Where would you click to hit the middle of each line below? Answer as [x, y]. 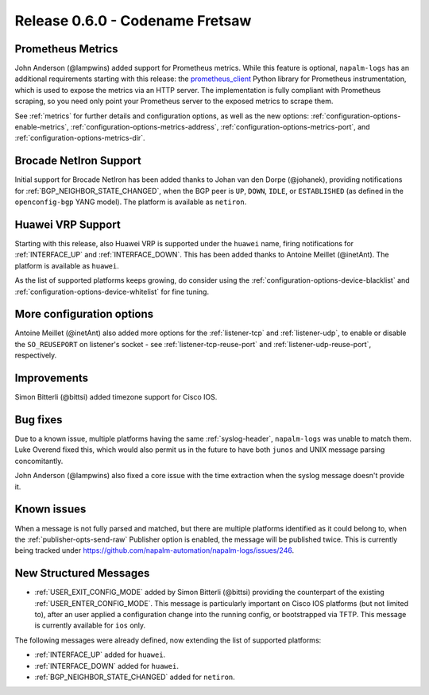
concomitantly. [39, 461]
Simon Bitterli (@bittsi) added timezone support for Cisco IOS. [116, 397]
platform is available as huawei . [67, 265]
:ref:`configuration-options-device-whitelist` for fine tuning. [112, 292]
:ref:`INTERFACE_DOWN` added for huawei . [106, 666]
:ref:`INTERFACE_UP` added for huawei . [100, 654]
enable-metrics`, [42, 127]
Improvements [52, 378]
